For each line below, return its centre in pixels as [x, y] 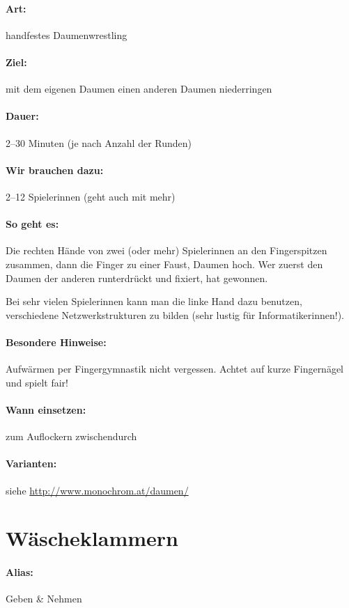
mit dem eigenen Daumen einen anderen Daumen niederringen [139, 89]
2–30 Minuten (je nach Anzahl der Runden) [99, 142]
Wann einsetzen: [46, 409]
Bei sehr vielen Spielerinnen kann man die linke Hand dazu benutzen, [154, 301]
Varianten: [31, 463]
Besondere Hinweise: [56, 342]
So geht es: [32, 224]
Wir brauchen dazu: [55, 170]
